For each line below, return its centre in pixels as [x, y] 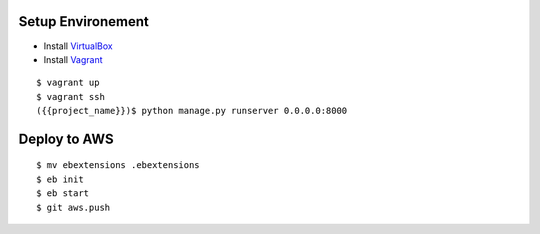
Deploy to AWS [66, 138]
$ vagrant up [68, 83]
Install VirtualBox [78, 46]
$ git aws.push [73, 207]
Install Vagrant [73, 59]
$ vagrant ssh [70, 96]
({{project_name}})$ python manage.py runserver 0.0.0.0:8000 [192, 111]
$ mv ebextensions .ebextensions [118, 165]
